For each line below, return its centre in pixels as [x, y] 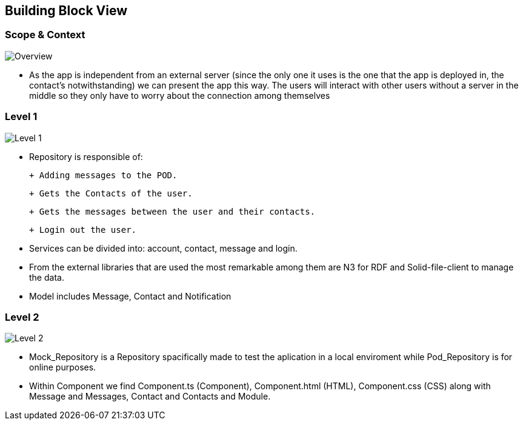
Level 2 [22, 317]
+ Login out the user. [83, 229]
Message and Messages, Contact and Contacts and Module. [150, 397]
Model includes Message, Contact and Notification [130, 296]
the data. [47, 277]
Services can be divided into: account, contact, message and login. [163, 248]
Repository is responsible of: [86, 156]
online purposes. [63, 367]
